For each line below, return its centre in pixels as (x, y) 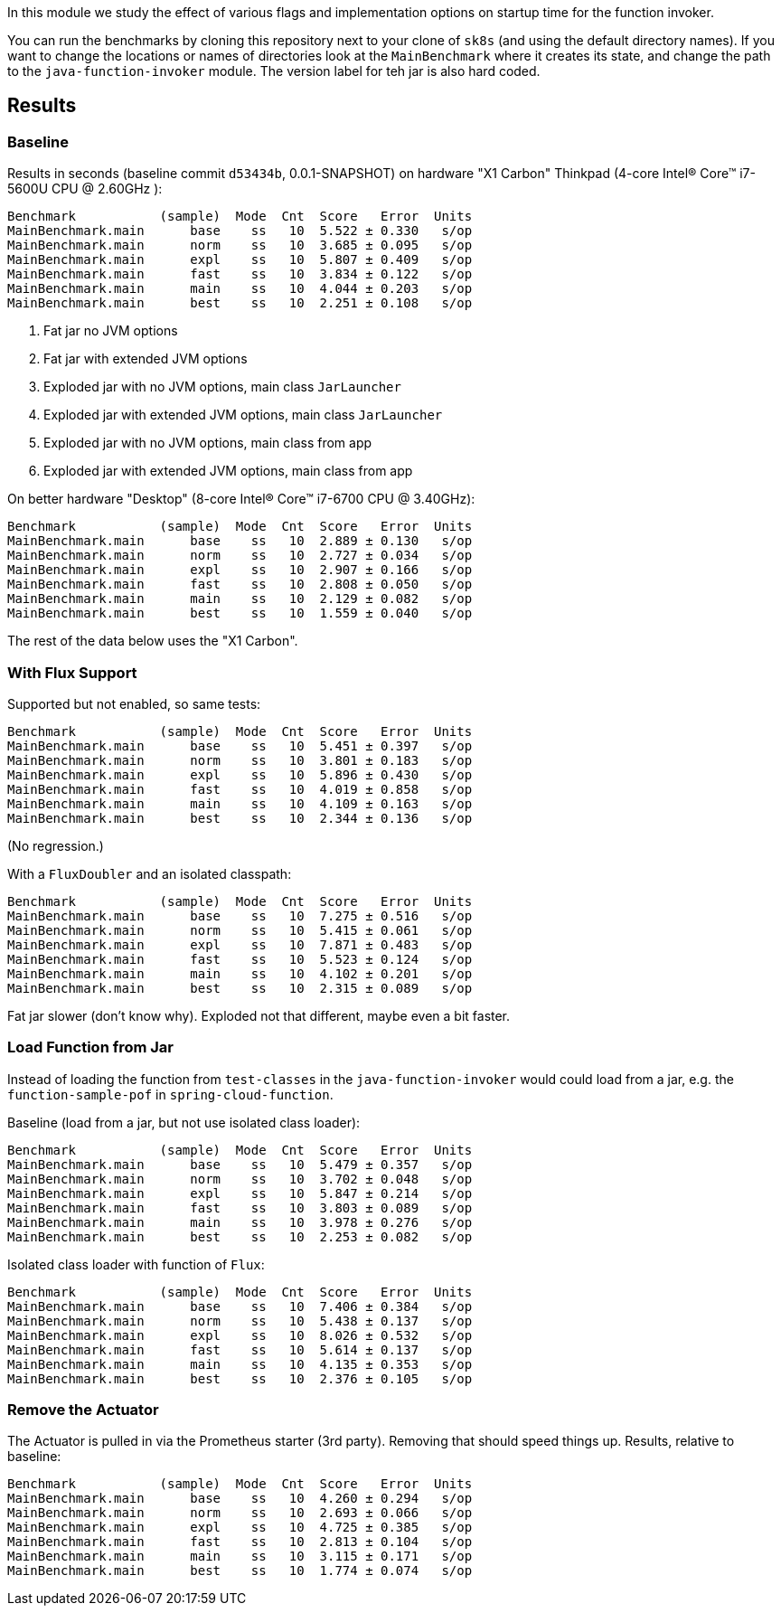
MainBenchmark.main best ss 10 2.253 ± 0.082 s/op (240, 1236)
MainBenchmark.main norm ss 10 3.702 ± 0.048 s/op (240, 1179)
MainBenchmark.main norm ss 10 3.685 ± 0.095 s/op (240, 245)
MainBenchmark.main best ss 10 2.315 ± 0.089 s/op (240, 988)
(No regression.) (56, 845)
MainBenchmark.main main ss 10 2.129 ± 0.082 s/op (240, 599)
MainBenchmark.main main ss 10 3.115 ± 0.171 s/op (240, 1556)
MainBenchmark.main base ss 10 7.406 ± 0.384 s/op (240, 1306)
